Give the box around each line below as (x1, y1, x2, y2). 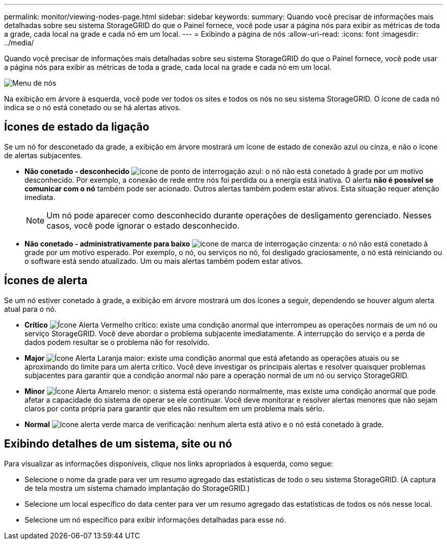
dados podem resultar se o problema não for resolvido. (24, 337, 210, 347)
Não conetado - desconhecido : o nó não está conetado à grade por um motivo (24, 166, 424, 176)
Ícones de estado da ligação (4, 120, 150, 134)
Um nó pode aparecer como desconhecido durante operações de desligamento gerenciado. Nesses (46, 210, 432, 220)
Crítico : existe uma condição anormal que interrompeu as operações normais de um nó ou (24, 320, 438, 329)
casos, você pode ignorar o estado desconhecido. (46, 220, 240, 231)
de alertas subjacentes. (4, 151, 83, 160)
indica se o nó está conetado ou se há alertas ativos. (4, 103, 181, 112)
